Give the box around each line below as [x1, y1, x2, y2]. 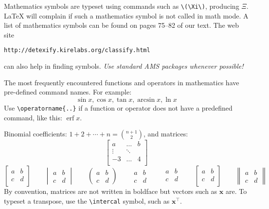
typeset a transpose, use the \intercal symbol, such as [4, 195, 170, 206]
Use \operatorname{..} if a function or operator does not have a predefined [4, 102, 233, 113]
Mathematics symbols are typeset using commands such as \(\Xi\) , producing [4, 1, 239, 11]
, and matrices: [143, 129, 188, 139]
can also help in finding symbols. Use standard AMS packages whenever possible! [4, 61, 244, 71]
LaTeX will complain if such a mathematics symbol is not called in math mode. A [4, 10, 249, 20]
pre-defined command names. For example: [4, 87, 132, 97]
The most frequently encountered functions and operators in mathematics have [4, 77, 239, 87]
